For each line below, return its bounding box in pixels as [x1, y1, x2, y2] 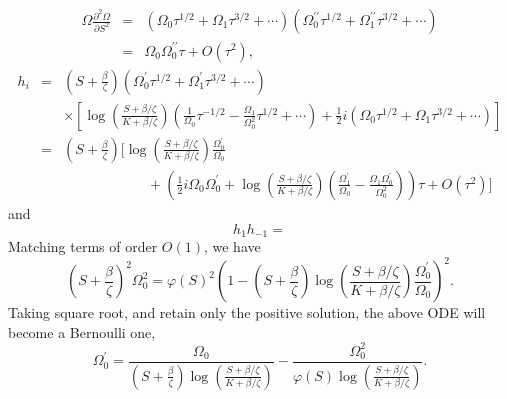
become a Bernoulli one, [8, 321, 156, 342]
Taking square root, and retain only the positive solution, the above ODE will [8, 302, 486, 323]
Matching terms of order [8, 236, 158, 257]
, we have [203, 236, 261, 257]
